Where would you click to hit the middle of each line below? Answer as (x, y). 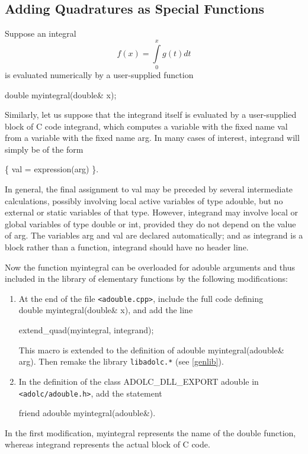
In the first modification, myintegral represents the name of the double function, (150, 432)
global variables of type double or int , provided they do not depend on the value (150, 223)
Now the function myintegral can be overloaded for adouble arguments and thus (150, 267)
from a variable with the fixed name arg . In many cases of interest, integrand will (152, 138)
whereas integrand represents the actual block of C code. (108, 444)
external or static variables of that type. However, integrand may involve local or (152, 212)
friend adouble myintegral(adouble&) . (87, 413)
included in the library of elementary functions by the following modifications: (146, 278)
